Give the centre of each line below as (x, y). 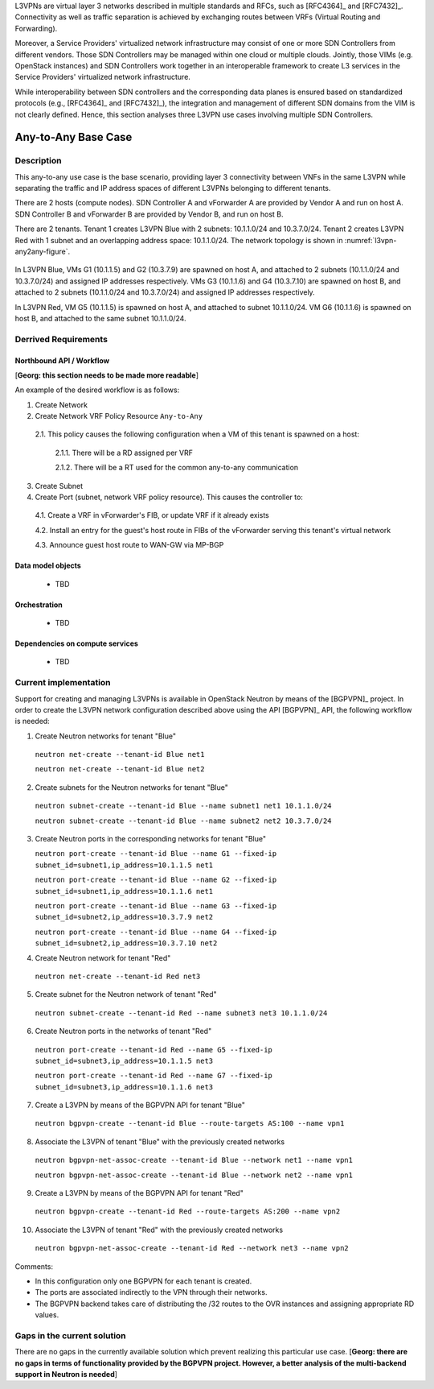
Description (38, 161)
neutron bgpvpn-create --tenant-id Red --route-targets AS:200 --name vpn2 (188, 1211)
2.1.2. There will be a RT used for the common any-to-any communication (177, 468)
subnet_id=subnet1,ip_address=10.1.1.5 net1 (124, 865)
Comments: (34, 1266)
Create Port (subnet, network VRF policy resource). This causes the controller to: (169, 497)
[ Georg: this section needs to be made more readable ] (107, 375)
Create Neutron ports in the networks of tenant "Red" (123, 1031)
